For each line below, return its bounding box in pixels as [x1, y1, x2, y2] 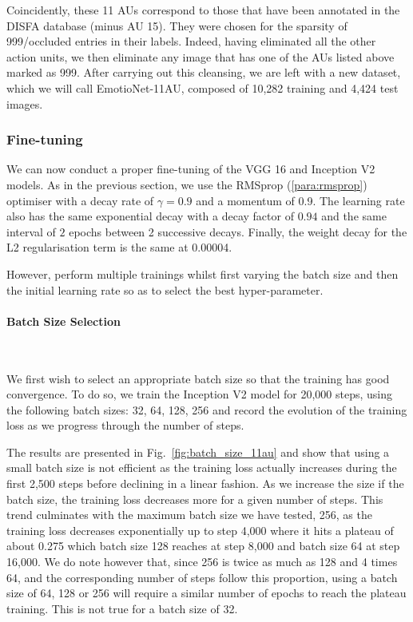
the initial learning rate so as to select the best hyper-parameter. [6, 281, 324, 298]
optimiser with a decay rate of [6, 192, 154, 208]
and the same [321, 208, 387, 224]
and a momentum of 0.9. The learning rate [196, 192, 405, 208]
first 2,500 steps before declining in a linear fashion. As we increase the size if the [6, 475, 404, 492]
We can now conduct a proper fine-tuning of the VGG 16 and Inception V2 [6, 160, 375, 177]
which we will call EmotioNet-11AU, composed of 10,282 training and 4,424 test [6, 79, 399, 96]
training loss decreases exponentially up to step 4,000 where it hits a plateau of [6, 521, 394, 538]
